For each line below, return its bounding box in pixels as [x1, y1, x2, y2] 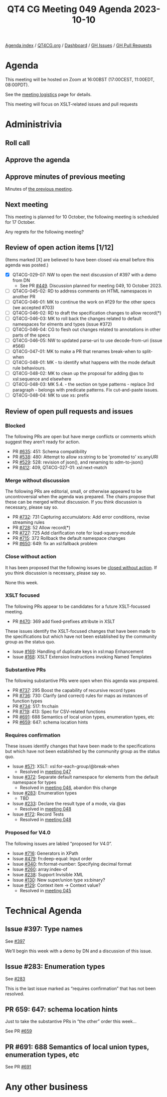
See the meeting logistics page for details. [5, 92, 92, 98]
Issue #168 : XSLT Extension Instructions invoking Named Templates [12, 653, 152, 659]
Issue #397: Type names [5, 925, 83, 933]
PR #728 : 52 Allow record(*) [12, 525, 71, 531]
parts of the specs [12, 332, 50, 338]
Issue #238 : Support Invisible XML [12, 871, 84, 877]
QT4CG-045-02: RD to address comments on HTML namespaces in [12, 288, 152, 294]
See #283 [5, 975, 25, 982]
